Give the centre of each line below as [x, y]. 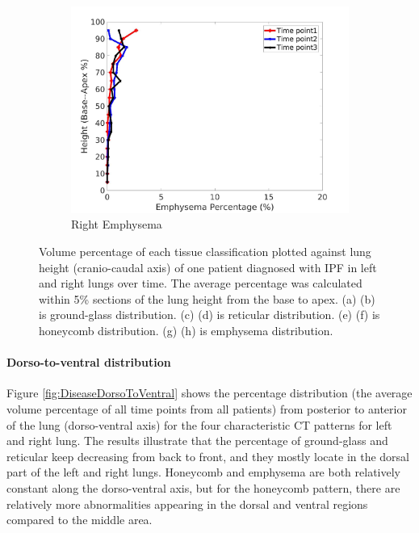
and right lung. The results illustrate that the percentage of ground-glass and [197, 441]
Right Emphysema [117, 224]
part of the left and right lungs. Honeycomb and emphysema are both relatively [203, 472]
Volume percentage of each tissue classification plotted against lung [205, 252]
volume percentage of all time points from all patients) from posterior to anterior [207, 409]
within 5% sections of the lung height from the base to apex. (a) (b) [207, 298]
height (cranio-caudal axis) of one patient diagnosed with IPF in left [208, 267]
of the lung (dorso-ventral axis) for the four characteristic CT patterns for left [199, 424]
